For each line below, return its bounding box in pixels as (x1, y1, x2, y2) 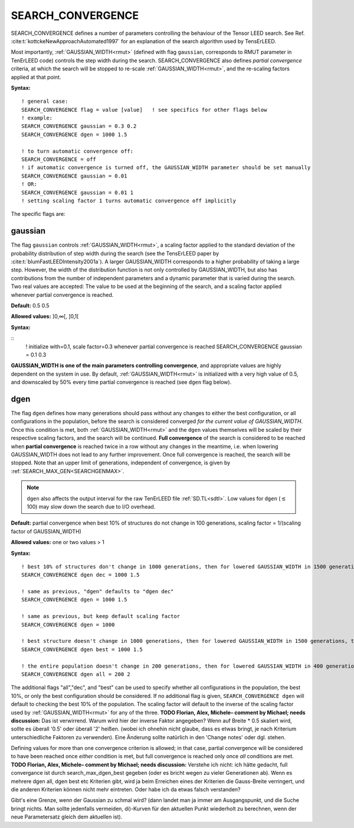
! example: (21, 115, 53, 121)
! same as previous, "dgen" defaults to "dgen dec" (21, 588, 174, 595)
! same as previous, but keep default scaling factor (21, 613, 180, 620)
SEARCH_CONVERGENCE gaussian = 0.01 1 (21, 189, 134, 196)
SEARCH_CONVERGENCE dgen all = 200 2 (21, 671, 131, 677)
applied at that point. (11, 73, 61, 80)
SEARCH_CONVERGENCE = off (21, 156, 97, 163)
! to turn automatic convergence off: (21, 148, 134, 154)
